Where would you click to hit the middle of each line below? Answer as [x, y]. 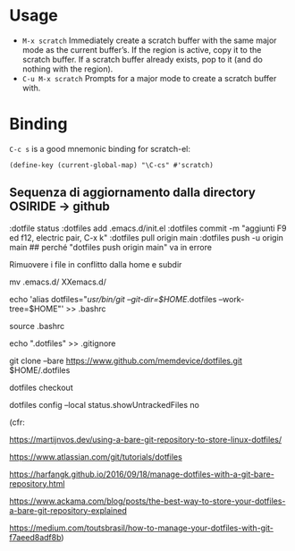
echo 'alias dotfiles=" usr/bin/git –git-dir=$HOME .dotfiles [113, 299]
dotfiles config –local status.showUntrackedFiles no [104, 404]
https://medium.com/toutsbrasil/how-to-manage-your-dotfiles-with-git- [142, 528]
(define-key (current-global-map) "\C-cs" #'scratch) [112, 165]
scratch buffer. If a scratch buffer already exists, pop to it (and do [143, 59]
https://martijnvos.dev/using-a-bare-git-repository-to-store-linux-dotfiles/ [146, 439]
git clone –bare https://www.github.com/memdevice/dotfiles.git [126, 360]
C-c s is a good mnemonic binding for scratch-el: [100, 148]
